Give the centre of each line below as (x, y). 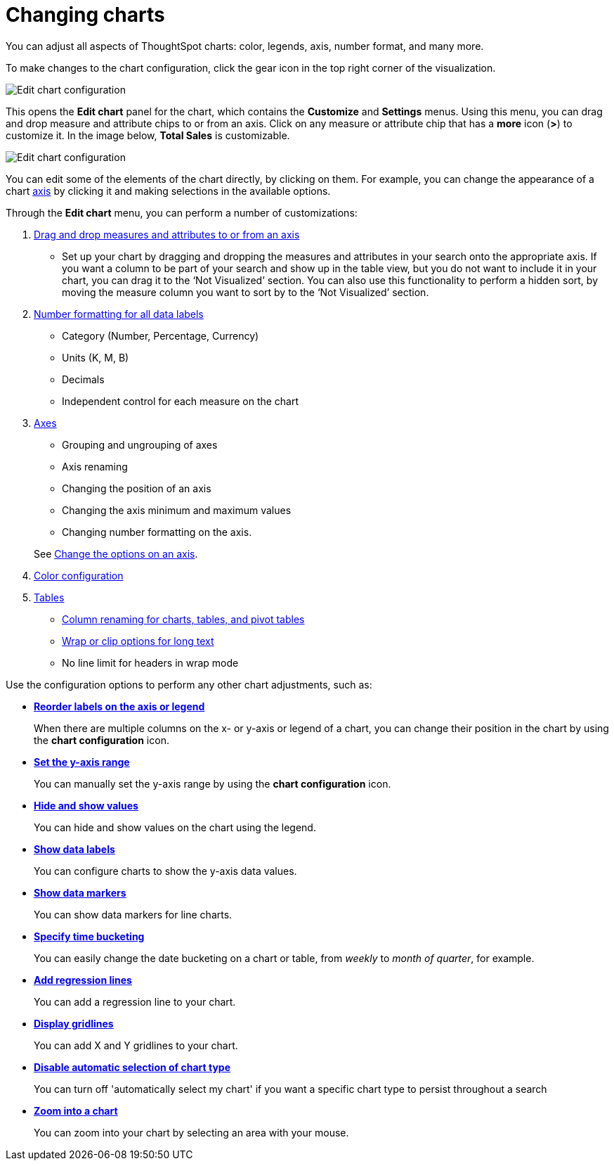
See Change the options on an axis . (116, 553)
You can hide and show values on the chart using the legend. (175, 827)
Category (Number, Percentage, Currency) (161, 335)
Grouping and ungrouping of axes (140, 444)
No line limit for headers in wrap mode (150, 662)
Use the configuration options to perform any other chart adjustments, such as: (189, 684)
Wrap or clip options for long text (138, 641)
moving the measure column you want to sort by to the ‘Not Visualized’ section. (246, 292)
